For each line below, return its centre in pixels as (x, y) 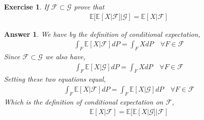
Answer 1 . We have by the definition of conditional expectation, (102, 34)
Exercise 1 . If (27, 6)
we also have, (66, 57)
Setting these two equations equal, (55, 79)
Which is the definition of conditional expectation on (84, 101)
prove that (89, 6)
